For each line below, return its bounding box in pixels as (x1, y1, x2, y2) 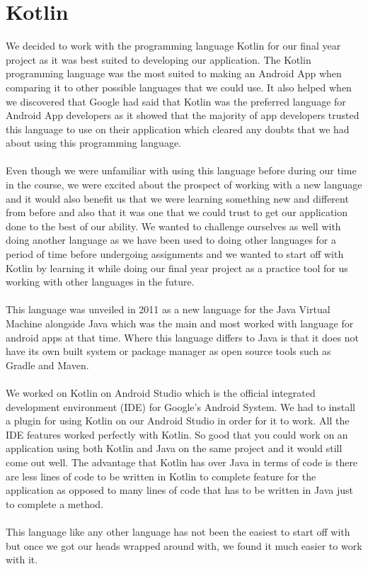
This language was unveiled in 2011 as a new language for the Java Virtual (6, 302, 330, 317)
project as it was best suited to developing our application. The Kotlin (6, 52, 311, 67)
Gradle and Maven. (6, 357, 89, 372)
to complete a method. (6, 496, 104, 511)
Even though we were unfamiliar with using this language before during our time (6, 163, 357, 178)
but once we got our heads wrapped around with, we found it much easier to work (6, 538, 362, 553)
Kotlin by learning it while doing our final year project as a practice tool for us (6, 260, 348, 275)
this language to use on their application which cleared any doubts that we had (6, 121, 350, 136)
